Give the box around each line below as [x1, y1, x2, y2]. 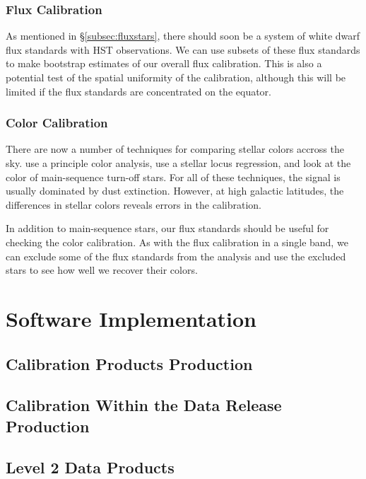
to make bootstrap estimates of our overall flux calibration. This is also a [6, 56, 322, 71]
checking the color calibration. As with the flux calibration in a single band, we [6, 234, 348, 249]
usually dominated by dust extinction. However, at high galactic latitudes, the [6, 183, 344, 198]
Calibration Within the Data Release [6, 394, 282, 416]
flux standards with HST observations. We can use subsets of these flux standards [6, 42, 360, 57]
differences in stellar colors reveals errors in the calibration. [6, 197, 261, 212]
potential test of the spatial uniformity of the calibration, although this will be [6, 70, 346, 84]
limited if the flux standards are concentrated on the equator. [6, 83, 271, 98]
